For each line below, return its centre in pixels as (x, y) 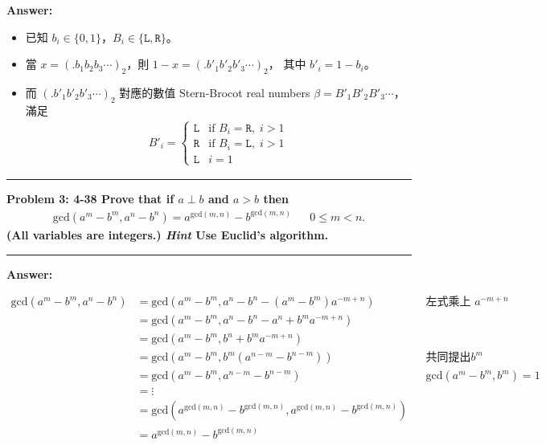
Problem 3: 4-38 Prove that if (90, 198)
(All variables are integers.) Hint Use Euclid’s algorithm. (168, 234)
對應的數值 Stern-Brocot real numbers (215, 92)
